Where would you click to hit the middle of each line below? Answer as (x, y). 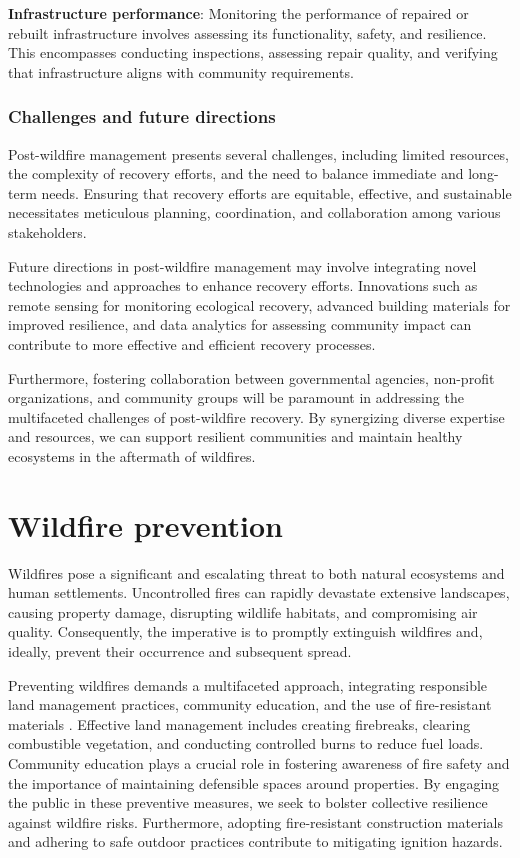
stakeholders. (47, 231)
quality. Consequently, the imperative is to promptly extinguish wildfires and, (245, 631)
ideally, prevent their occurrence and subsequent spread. (180, 651)
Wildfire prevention (145, 524)
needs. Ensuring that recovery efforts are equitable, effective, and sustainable (276, 192)
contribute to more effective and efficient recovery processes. (192, 343)
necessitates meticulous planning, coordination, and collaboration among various (254, 212)
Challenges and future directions (142, 116)
